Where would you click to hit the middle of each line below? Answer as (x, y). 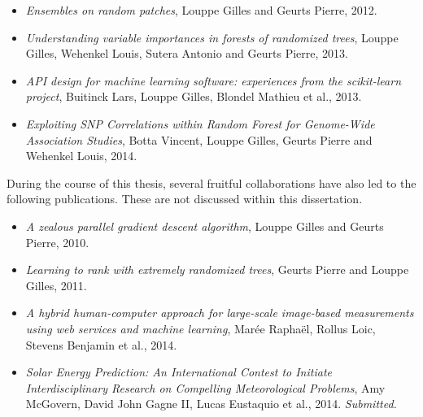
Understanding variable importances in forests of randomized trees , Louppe (212, 37)
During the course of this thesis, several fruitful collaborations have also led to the (211, 182)
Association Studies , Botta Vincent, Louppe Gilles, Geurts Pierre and (199, 139)
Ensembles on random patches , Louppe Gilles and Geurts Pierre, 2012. (201, 10)
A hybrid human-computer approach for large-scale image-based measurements (220, 313)
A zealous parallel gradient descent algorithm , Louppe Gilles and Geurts (205, 226)
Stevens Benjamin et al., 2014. (101, 344)
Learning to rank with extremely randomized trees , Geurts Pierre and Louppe (217, 269)
